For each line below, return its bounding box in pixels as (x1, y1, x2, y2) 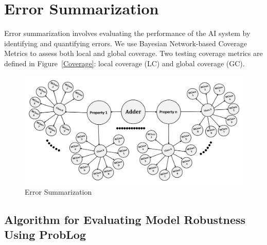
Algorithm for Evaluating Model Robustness (4, 211, 246, 227)
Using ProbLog (4, 227, 86, 242)
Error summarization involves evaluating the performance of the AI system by (4, 28, 251, 39)
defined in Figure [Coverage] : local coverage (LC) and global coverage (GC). (4, 58, 245, 68)
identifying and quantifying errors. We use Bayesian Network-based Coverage (4, 37, 247, 48)
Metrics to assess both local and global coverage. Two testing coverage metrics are (4, 48, 263, 59)
